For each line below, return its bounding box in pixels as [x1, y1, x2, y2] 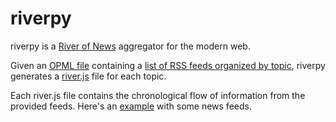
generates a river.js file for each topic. [10, 70, 167, 82]
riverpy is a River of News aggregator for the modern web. [10, 40, 251, 52]
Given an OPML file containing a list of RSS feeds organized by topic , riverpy [10, 59, 326, 71]
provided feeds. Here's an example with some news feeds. [10, 100, 252, 112]
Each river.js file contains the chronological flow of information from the [10, 89, 306, 101]
